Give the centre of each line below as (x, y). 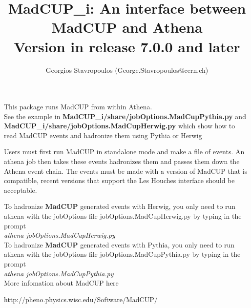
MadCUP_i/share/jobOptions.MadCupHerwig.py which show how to (120, 126)
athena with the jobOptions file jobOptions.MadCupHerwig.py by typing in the (123, 216)
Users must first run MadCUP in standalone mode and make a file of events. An (124, 152)
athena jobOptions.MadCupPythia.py (59, 273)
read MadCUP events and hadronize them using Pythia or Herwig (103, 135)
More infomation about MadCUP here (61, 283)
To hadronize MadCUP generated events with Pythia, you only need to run (119, 244)
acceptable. (21, 190)
